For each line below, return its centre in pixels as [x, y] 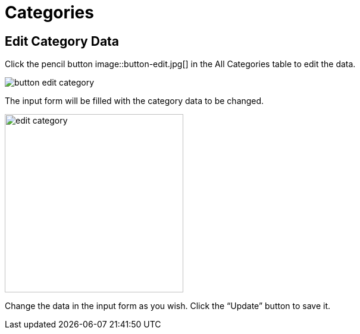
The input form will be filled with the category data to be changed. [134, 101]
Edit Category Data [62, 41]
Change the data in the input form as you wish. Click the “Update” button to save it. [168, 306]
